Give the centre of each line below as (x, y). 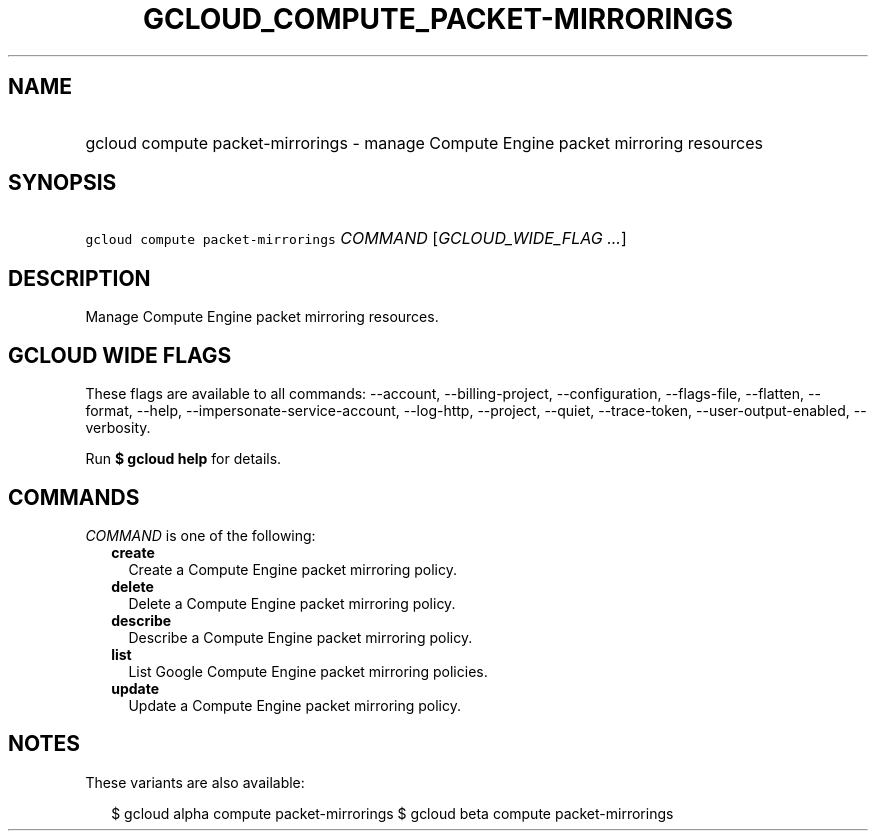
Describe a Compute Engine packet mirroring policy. (300, 637)
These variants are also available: (195, 782)
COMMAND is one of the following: (200, 535)
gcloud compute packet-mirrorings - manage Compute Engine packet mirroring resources (424, 142)
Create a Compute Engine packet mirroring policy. (293, 569)
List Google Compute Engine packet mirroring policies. (308, 671)
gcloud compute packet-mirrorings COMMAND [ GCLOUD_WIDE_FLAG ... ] (356, 238)
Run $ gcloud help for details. (183, 459)
